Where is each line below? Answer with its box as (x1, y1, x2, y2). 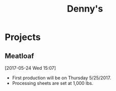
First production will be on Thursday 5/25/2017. (12, 75, 111, 81)
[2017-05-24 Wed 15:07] (5, 65, 56, 71)
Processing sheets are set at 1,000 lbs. (12, 80, 94, 86)
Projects (5, 31, 41, 43)
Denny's (67, 3, 103, 15)
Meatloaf (5, 52, 34, 60)
